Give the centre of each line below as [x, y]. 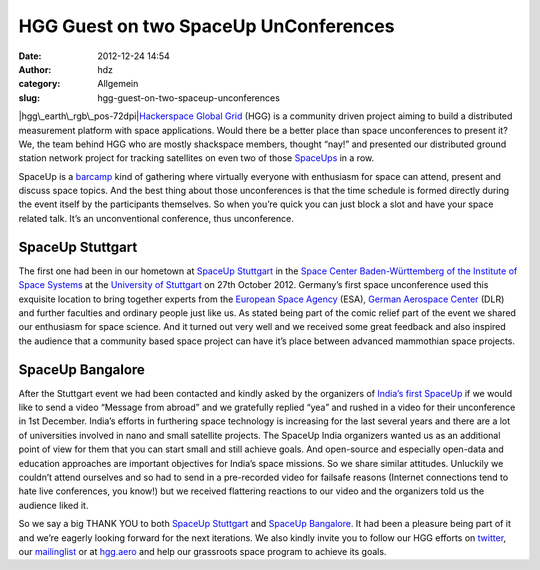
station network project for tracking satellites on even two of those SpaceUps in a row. [196, 158]
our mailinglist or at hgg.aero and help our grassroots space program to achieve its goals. [202, 551]
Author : [35, 69]
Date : [30, 56]
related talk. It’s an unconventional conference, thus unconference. [156, 218]
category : [39, 84]
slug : [29, 97]
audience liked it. [53, 505]
